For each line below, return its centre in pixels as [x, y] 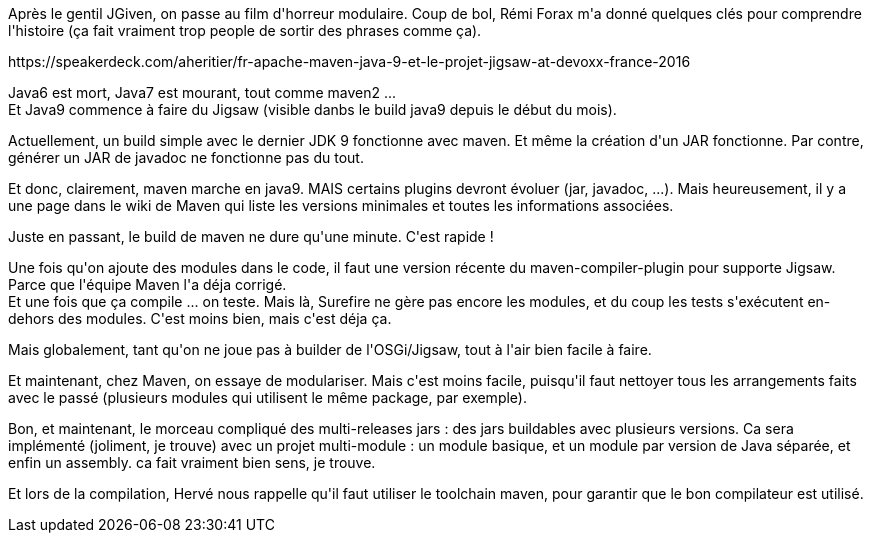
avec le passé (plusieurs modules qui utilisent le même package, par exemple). [267, 397]
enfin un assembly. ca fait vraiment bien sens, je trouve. [192, 462]
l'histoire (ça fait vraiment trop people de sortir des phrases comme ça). [245, 30]
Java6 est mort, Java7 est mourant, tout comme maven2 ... [202, 92]
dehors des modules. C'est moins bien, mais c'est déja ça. [200, 318]
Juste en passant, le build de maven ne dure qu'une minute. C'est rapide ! [251, 236]
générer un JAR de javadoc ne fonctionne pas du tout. [186, 157]
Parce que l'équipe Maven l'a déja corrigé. [147, 284]
